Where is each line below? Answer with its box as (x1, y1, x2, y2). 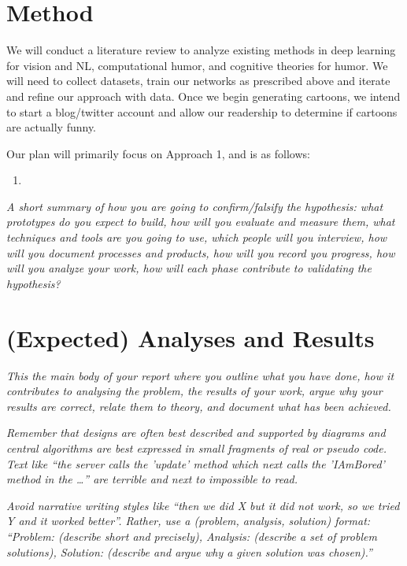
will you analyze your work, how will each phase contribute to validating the (6, 260, 372, 276)
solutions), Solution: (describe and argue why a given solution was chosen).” (6, 543, 372, 560)
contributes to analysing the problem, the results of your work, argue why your (6, 383, 383, 399)
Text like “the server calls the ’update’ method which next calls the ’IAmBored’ (6, 455, 385, 472)
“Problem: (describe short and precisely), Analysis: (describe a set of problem (6, 527, 377, 544)
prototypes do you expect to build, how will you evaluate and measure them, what (6, 213, 395, 230)
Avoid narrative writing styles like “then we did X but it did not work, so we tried (6, 497, 400, 513)
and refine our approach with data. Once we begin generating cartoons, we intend (6, 87, 401, 104)
